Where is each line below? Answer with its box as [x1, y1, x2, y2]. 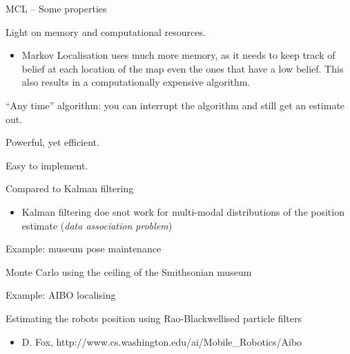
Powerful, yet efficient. [6, 135, 99, 149]
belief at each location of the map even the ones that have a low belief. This [21, 61, 344, 75]
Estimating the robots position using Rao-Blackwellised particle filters [6, 310, 302, 325]
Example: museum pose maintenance [6, 241, 162, 256]
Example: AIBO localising [6, 288, 116, 302]
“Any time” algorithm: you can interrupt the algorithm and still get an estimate [6, 97, 345, 112]
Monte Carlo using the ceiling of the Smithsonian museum [6, 264, 252, 279]
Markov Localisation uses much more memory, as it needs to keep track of [21, 48, 336, 62]
